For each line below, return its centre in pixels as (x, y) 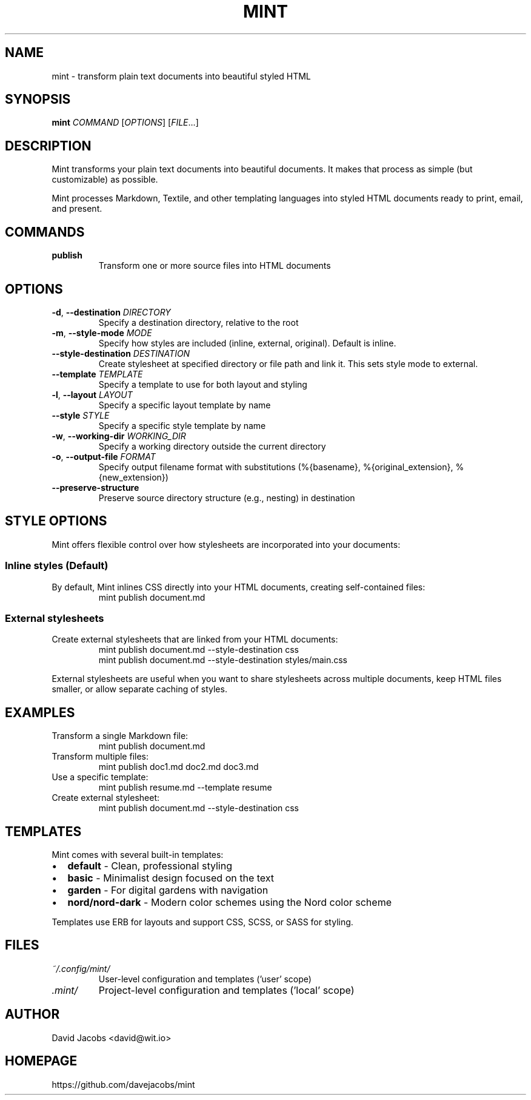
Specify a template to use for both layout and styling (203, 384)
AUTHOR (32, 1014)
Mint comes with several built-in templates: (138, 855)
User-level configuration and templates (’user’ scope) (205, 979)
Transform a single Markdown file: (120, 736)
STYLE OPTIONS (56, 521)
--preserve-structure (95, 487)
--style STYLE (81, 415)
